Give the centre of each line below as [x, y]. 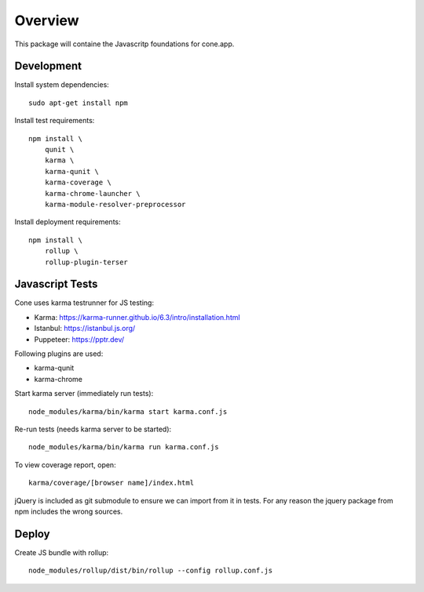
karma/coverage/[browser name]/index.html [111, 483]
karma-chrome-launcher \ [92, 193]
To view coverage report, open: [66, 465]
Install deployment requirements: [68, 222]
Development [48, 66]
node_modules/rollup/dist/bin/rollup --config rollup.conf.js [151, 571]
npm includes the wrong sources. [69, 511]
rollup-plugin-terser [86, 262]
